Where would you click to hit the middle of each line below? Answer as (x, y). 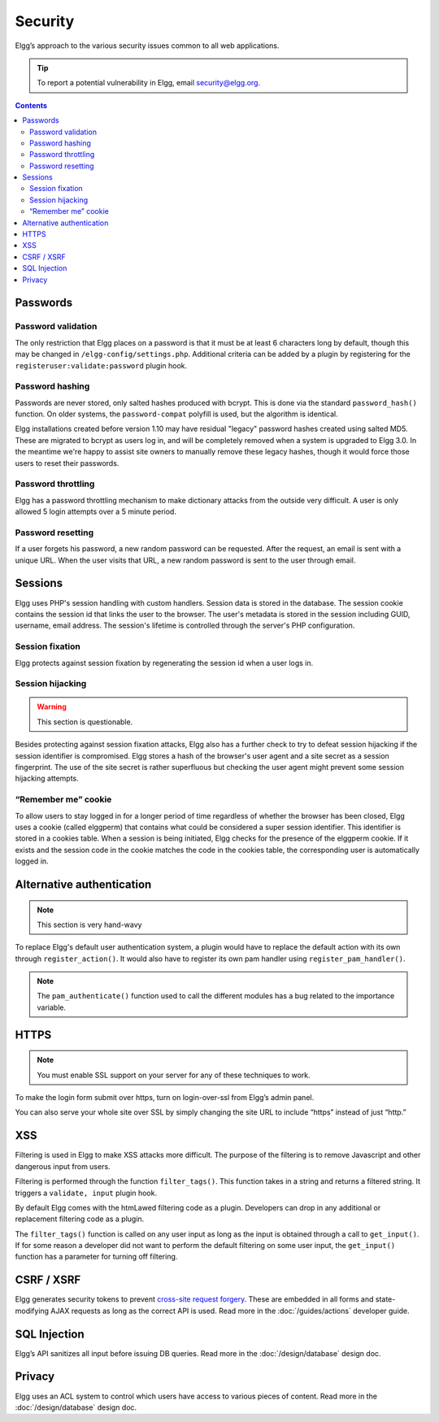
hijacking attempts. (47, 778)
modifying (32, 1311)
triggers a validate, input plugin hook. (86, 1193)
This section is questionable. (85, 722)
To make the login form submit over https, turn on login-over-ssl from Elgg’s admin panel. (165, 1098)
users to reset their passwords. (67, 463)
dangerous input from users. (63, 1166)
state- (385, 1299)
